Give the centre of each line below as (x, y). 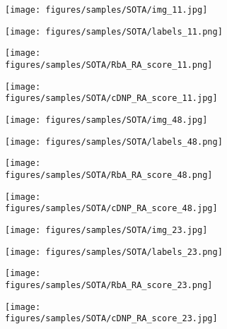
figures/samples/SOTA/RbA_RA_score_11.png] (109, 65)
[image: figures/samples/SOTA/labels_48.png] (114, 142)
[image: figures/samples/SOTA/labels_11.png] (114, 31)
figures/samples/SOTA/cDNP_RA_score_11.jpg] (111, 98)
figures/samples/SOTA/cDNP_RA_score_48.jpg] (111, 209)
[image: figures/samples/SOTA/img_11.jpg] (106, 10)
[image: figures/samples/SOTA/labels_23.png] (114, 252)
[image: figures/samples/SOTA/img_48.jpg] (106, 120)
